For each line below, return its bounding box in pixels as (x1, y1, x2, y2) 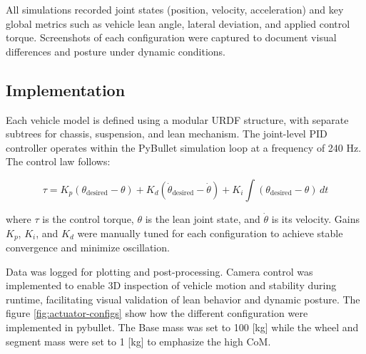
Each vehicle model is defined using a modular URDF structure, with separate (6, 112, 349, 127)
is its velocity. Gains (271, 211, 360, 226)
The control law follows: (6, 154, 111, 169)
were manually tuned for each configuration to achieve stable (77, 225, 343, 240)
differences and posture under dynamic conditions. (6, 43, 225, 58)
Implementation (6, 78, 126, 100)
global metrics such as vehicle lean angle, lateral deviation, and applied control (6, 16, 350, 31)
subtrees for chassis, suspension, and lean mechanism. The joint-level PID (6, 126, 327, 141)
